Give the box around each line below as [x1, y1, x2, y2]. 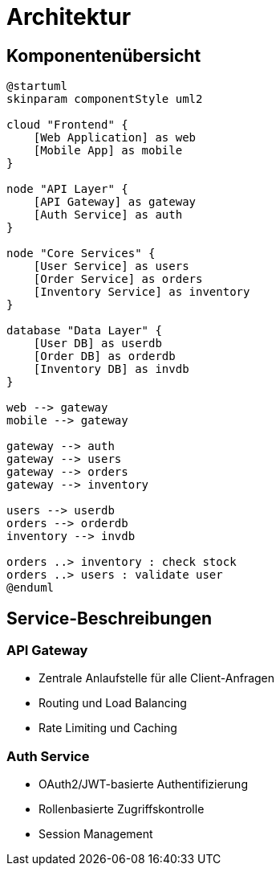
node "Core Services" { [6, 247, 156, 260]
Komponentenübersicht [6, 45, 201, 66]
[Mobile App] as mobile [33, 144, 183, 158]
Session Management [39, 827, 153, 841]
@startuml [6, 80, 67, 93]
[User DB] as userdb [33, 337, 162, 350]
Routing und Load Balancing [39, 696, 187, 710]
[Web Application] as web [33, 131, 197, 145]
